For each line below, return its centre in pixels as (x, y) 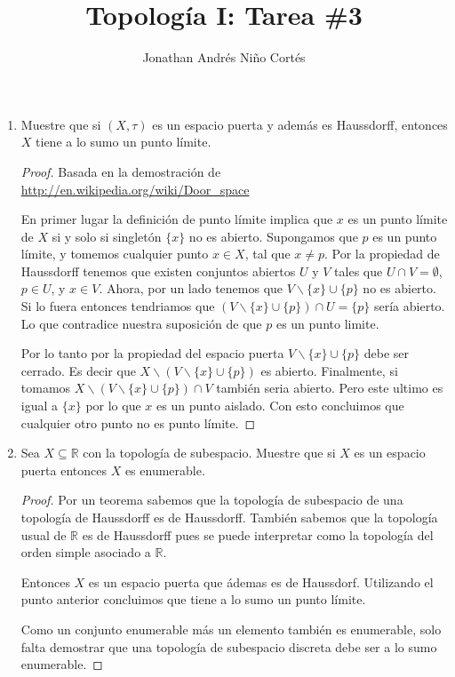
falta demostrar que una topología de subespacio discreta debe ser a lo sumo (229, 646)
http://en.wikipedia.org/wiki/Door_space (135, 189)
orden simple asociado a (86, 552)
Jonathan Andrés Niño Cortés (224, 57)
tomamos (46, 388)
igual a (40, 406)
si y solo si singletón (107, 236)
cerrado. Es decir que (78, 370)
